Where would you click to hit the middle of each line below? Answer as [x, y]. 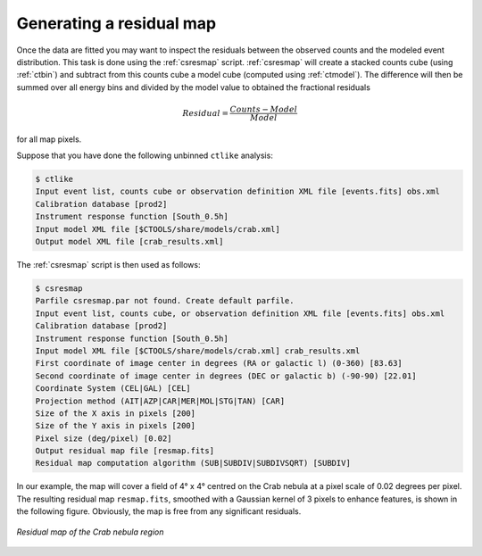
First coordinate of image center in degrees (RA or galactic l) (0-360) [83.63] [219, 363]
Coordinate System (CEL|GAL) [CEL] [113, 389]
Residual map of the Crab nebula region [90, 532]
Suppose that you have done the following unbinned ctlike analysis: [145, 155]
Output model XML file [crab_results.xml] [129, 242]
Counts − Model [264, 109]
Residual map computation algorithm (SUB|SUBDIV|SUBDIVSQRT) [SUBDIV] [193, 463]
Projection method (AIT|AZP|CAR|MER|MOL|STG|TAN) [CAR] [160, 401]
